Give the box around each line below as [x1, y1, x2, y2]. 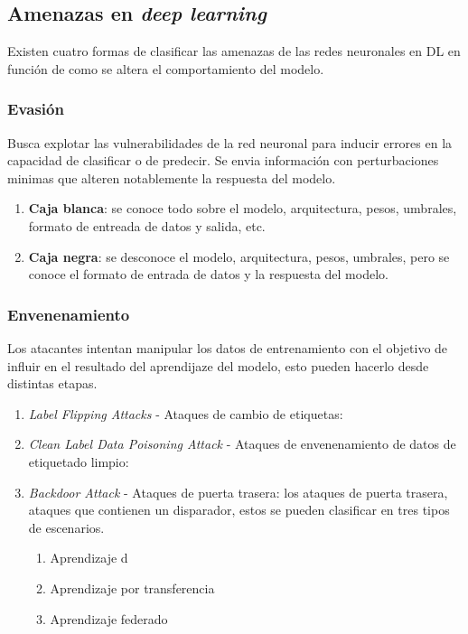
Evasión [7, 98, 64, 120]
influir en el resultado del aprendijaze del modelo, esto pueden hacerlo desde [7, 356, 429, 375]
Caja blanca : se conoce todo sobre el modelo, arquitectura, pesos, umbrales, [28, 199, 457, 218]
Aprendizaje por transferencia [50, 578, 215, 597]
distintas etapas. [7, 374, 98, 393]
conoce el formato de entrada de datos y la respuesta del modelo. [28, 265, 388, 284]
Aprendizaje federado [50, 609, 168, 628]
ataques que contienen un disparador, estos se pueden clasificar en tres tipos [28, 500, 450, 519]
